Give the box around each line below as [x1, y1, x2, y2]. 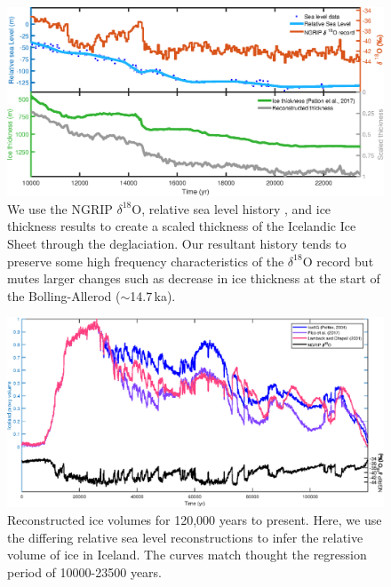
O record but [302, 251, 374, 270]
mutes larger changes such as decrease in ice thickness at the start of [7, 269, 380, 288]
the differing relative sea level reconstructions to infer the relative [7, 528, 363, 546]
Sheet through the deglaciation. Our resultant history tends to [7, 234, 347, 253]
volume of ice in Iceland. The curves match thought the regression [7, 545, 367, 564]
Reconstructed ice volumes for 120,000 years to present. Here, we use [7, 511, 382, 529]
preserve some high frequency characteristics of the [7, 251, 284, 270]
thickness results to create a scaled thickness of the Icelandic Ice [7, 217, 356, 235]
